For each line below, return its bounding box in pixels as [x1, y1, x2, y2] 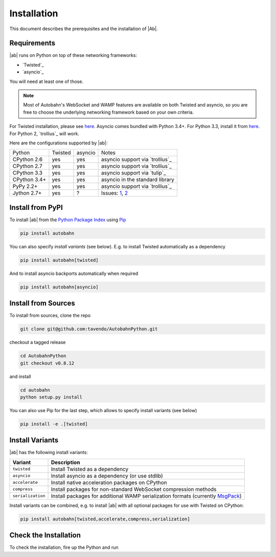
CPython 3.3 [12, 169, 43, 177]
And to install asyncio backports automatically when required [9, 270, 139, 276]
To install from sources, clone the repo [9, 312, 91, 318]
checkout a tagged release [9, 339, 66, 346]
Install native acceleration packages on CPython [51, 479, 167, 486]
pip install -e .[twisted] [20, 421, 88, 427]
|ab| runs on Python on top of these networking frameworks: [9, 52, 137, 58]
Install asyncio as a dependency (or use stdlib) [51, 472, 163, 479]
